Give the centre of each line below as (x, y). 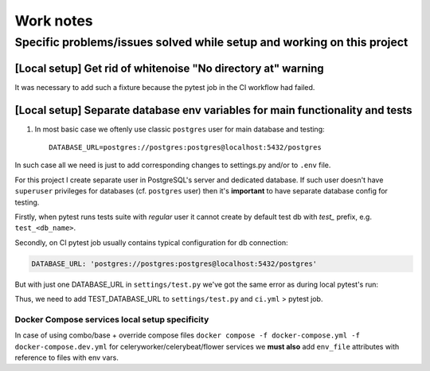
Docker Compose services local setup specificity (112, 319)
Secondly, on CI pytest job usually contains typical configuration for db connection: (151, 242)
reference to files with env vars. (66, 357)
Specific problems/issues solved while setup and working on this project (211, 42)
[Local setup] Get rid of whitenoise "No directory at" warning (169, 68)
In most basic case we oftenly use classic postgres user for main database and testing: (180, 129)
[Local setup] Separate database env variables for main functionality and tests (214, 110)
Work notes (54, 21)
